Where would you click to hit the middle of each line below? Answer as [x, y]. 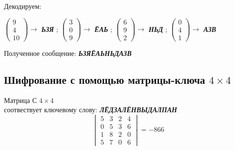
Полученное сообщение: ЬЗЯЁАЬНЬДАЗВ [68, 53]
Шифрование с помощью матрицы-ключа [105, 79]
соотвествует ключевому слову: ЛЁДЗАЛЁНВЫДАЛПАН [91, 110]
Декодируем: [23, 6]
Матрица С [20, 100]
